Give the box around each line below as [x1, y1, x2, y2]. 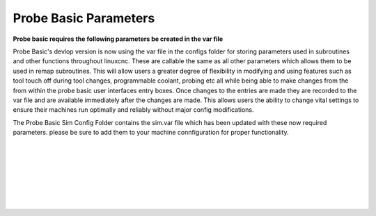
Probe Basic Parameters [13, 10, 155, 26]
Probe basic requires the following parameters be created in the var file [13, 35, 224, 43]
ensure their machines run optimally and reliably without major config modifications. [13, 106, 254, 114]
